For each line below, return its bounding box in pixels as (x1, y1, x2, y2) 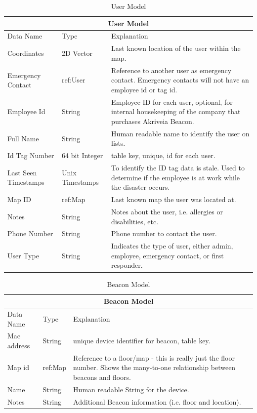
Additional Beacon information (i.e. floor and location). (73, 396, 241, 407)
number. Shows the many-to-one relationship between (73, 362, 236, 372)
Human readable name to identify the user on (111, 128, 250, 138)
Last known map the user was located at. (111, 194, 236, 205)
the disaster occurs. (111, 182, 170, 192)
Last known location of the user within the (111, 43, 241, 53)
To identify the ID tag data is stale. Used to (111, 163, 245, 173)
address (7, 340, 30, 350)
